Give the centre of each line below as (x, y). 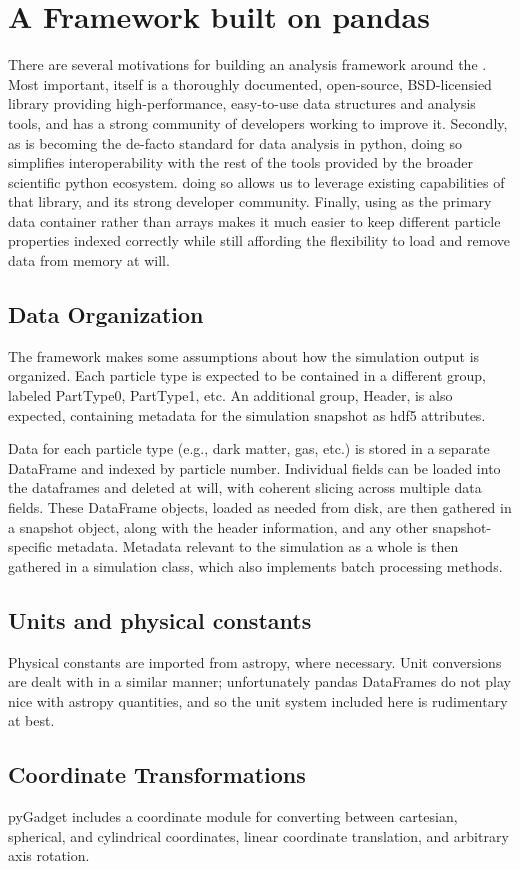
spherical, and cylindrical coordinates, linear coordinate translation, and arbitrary (258, 835)
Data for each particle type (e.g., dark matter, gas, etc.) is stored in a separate (249, 448)
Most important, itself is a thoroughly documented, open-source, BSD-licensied (250, 83)
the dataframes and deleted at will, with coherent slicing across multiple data (245, 487)
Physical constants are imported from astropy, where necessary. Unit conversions (255, 661)
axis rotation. (49, 855)
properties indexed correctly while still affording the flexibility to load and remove (259, 240)
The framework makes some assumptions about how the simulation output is (244, 355)
